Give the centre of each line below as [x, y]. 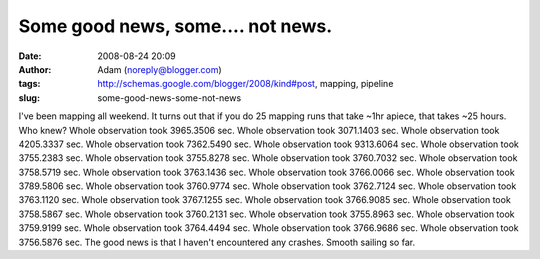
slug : [29, 97]
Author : [35, 69]
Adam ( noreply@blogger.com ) [159, 69]
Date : [30, 56]
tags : [29, 84]
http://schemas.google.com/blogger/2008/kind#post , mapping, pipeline [245, 84]
